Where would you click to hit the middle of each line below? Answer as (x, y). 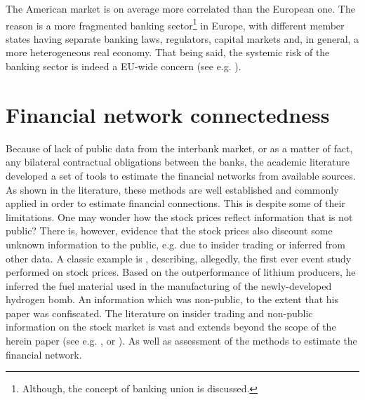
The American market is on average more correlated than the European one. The (180, 8)
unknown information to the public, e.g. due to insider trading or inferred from (175, 244)
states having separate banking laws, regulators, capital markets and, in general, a (182, 38)
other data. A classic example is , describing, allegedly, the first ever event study (179, 258)
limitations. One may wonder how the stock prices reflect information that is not (179, 216)
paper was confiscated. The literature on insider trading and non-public (159, 313)
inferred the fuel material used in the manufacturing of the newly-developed (169, 285)
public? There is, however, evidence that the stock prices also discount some (169, 231)
